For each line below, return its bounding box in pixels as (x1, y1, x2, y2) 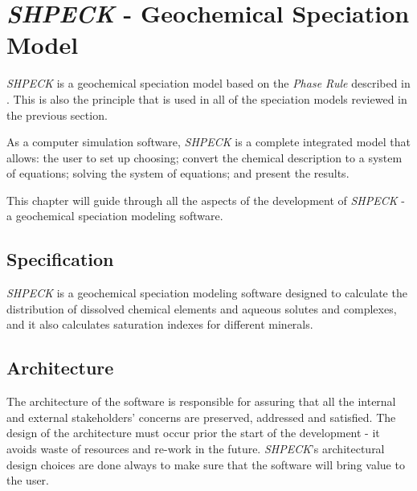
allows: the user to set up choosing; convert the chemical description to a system (6, 149, 403, 166)
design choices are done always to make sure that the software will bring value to (6, 456, 405, 473)
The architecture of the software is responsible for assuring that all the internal (6, 393, 396, 410)
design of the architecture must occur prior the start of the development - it (6, 424, 380, 441)
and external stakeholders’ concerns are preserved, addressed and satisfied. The (6, 408, 396, 425)
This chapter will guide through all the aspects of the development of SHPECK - (6, 191, 405, 208)
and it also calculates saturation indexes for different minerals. (6, 316, 313, 333)
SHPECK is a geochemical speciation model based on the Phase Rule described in (6, 75, 411, 92)
